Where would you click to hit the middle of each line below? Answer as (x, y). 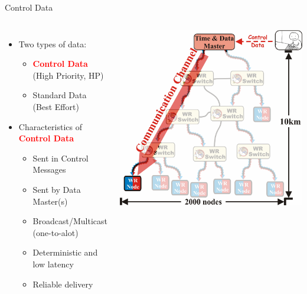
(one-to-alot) (55, 232)
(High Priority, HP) (68, 75)
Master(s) (50, 201)
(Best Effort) (56, 106)
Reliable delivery (63, 284)
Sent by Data (57, 189)
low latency (53, 264)
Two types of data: (53, 43)
